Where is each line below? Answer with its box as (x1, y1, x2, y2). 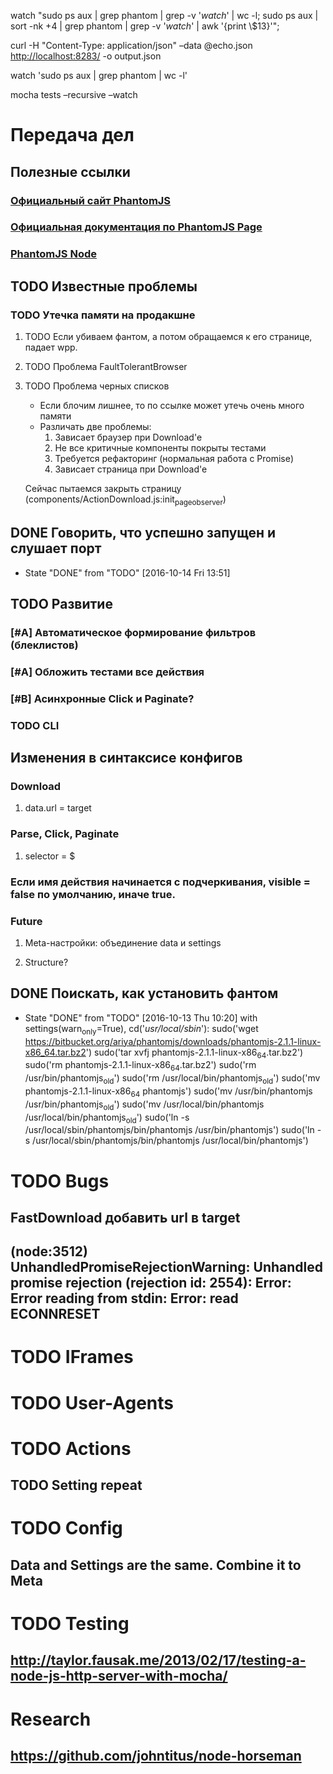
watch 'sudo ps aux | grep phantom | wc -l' (10, 70, 188, 81)
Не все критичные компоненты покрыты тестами (54, 442, 267, 454)
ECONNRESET (10, 1306, 101, 1323)
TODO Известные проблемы (10, 278, 198, 295)
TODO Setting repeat (10, 1477, 143, 1494)
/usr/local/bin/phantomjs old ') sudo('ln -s (24, 1111, 190, 1125)
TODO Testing (10, 1613, 130, 1635)
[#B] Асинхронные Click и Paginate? (10, 691, 195, 705)
